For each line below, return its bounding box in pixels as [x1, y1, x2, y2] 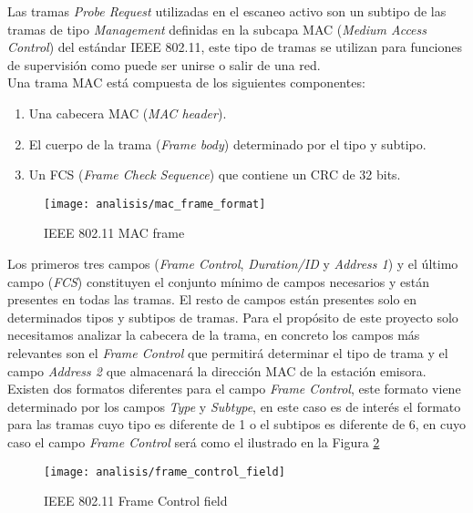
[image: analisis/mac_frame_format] [44, 197, 266, 210]
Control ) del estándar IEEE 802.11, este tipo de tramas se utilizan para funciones [7, 37, 463, 56]
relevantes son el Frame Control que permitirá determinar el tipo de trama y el [7, 343, 448, 362]
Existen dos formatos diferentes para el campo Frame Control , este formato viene [7, 379, 461, 398]
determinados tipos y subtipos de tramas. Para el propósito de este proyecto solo [7, 307, 458, 326]
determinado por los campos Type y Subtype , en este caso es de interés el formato [7, 396, 461, 416]
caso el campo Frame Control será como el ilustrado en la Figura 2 [7, 432, 380, 451]
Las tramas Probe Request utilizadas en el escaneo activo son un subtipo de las [7, 2, 447, 20]
